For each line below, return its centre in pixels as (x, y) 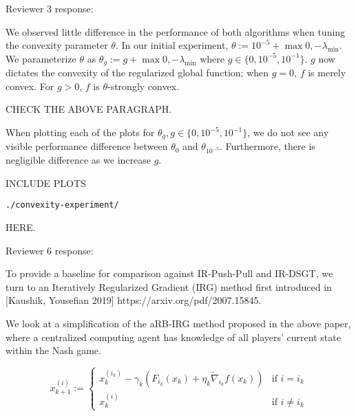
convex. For (30, 86)
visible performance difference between (87, 146)
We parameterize (41, 58)
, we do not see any (288, 132)
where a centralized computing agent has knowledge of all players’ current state (173, 337)
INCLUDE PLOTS (46, 183)
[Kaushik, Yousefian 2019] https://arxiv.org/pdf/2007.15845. (134, 300)
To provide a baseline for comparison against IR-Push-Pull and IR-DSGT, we (169, 273)
